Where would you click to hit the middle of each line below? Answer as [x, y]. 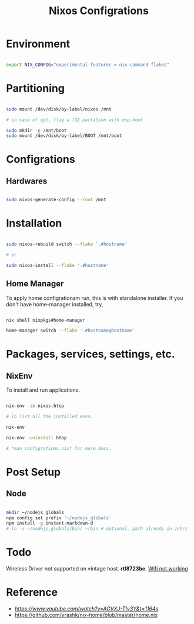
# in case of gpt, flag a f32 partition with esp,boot [75, 120]
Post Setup [33, 472]
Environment [38, 44]
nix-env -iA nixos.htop [35, 406]
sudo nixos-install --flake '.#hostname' [58, 265]
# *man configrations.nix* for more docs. [59, 448]
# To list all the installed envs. [50, 417]
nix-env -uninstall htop [36, 438]
